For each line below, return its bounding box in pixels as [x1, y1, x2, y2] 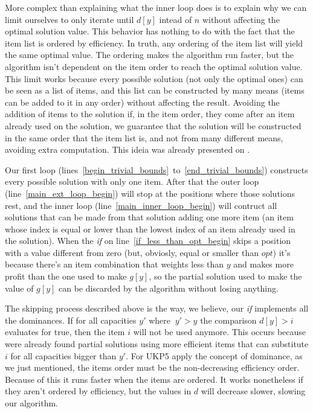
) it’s [273, 246, 291, 258]
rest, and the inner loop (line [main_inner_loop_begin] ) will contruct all [5, 199, 277, 211]
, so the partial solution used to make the [149, 270, 302, 283]
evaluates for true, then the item [5, 325, 125, 338]
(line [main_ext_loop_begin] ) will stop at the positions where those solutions [5, 187, 295, 199]
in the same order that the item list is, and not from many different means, [5, 131, 283, 144]
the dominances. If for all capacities [5, 313, 137, 326]
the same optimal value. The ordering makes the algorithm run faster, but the [5, 48, 294, 61]
